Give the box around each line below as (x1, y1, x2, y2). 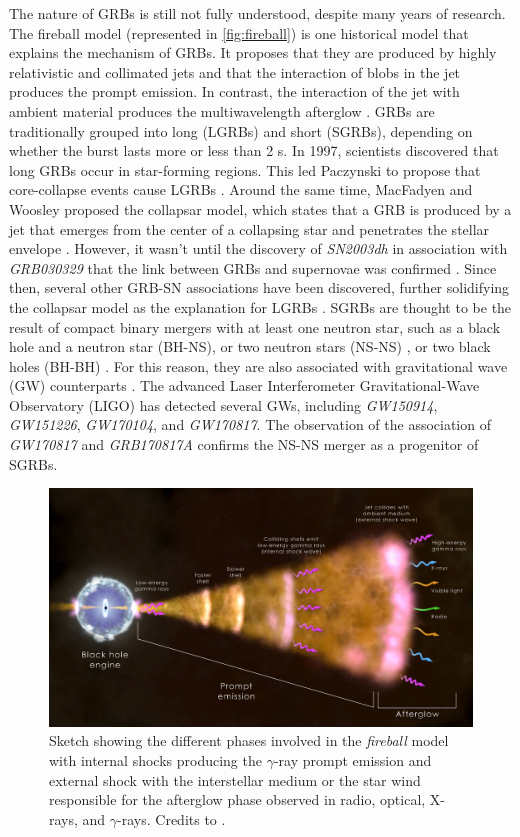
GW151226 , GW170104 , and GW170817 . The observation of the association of (9, 414, 491, 435)
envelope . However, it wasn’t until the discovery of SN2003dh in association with (9, 238, 508, 259)
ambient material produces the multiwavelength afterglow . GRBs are (9, 100, 435, 121)
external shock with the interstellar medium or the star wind (49, 769, 421, 790)
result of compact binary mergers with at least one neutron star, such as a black (9, 316, 501, 337)
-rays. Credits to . (117, 808, 226, 829)
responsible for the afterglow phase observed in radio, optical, (49, 789, 426, 810)
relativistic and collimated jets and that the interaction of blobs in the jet (9, 61, 461, 82)
